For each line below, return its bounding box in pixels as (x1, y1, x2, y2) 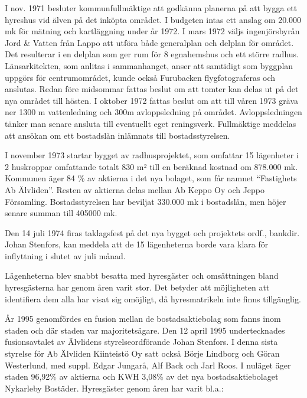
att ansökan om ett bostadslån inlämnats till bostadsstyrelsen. (5, 129, 230, 141)
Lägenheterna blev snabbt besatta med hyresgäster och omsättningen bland (5, 269, 279, 282)
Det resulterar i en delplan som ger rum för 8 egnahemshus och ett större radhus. (5, 48, 299, 60)
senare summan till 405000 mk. (5, 207, 117, 219)
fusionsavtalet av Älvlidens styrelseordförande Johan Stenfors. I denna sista (5, 335, 278, 348)
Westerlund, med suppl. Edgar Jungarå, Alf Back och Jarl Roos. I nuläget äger (5, 358, 291, 371)
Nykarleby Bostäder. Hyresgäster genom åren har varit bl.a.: (5, 381, 224, 394)
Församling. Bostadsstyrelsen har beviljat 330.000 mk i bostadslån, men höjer (5, 195, 286, 207)
